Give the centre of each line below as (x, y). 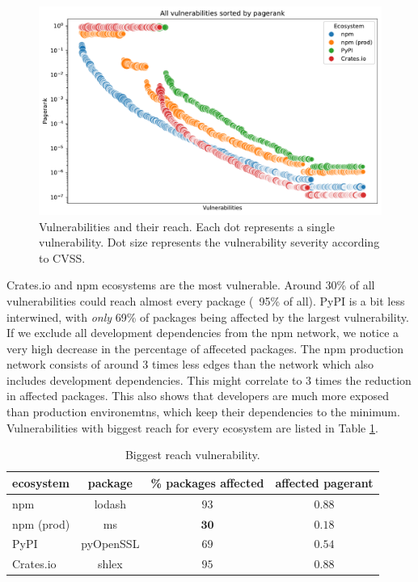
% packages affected (207, 482)
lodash (110, 503)
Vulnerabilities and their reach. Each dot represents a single (187, 226)
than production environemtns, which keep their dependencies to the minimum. (203, 412)
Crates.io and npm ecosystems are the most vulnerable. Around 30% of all (191, 285)
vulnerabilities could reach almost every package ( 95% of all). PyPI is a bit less (206, 300)
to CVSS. (62, 257)
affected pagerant (324, 482)
